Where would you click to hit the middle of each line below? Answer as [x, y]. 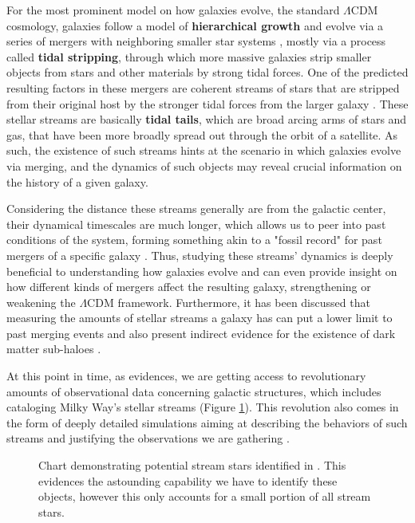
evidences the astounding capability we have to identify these [188, 480]
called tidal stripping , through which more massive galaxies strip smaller [189, 56]
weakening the [41, 302]
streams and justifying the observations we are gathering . [148, 438]
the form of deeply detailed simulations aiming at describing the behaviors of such [207, 422]
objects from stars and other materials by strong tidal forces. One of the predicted [207, 72]
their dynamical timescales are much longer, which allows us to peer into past [196, 224]
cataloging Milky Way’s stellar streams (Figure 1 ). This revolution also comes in [203, 407]
